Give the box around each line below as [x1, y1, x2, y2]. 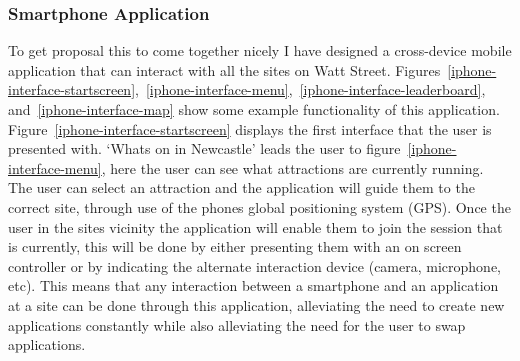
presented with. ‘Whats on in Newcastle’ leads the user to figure [8, 138, 401, 159]
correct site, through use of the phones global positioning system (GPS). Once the [8, 196, 511, 217]
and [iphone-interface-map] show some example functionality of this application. [8, 99, 500, 119]
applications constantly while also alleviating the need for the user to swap [8, 314, 466, 335]
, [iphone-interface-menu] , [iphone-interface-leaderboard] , [135, 79, 486, 100]
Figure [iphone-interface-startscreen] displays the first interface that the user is [8, 118, 492, 139]
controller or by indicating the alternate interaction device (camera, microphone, [8, 255, 502, 276]
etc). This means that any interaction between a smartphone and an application [8, 275, 499, 296]
